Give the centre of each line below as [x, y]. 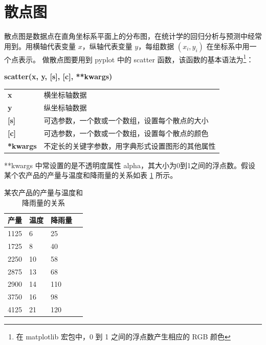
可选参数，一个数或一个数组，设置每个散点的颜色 [126, 133]
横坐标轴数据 [65, 95]
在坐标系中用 [228, 46]
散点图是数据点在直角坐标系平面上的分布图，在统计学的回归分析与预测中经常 [133, 36]
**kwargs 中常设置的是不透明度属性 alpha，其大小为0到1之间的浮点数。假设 [130, 165]
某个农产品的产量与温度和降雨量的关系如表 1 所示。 [91, 175]
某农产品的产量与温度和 [43, 192]
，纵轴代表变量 [107, 46]
